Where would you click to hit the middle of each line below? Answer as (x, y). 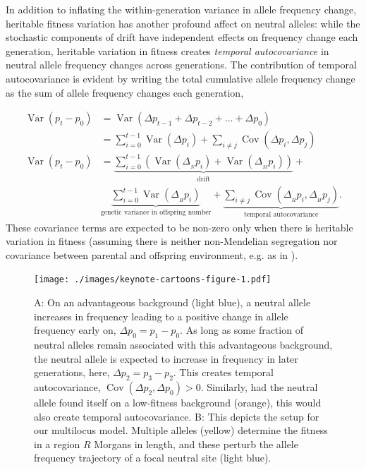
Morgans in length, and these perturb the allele (196, 444)
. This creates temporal (223, 372)
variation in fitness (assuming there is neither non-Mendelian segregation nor (172, 241)
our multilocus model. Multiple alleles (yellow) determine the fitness (181, 430)
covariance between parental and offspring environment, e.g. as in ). (152, 254)
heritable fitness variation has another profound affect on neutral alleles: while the (183, 23)
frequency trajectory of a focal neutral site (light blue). (153, 458)
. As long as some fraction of (242, 330)
